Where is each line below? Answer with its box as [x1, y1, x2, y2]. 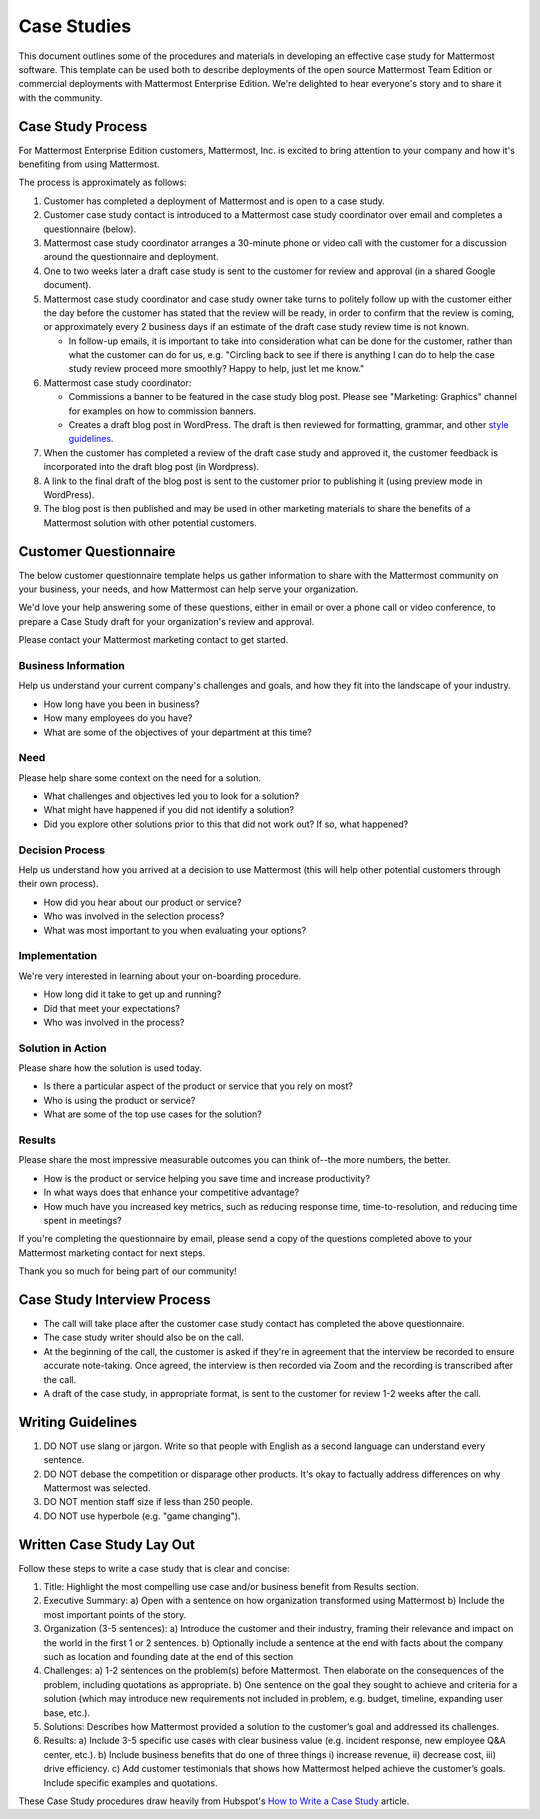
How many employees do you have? [43, 712, 193, 724]
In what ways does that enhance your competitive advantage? [43, 1186, 300, 1199]
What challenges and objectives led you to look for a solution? [43, 790, 300, 802]
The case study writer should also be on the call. [43, 1331, 244, 1344]
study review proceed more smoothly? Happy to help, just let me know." [68, 363, 365, 375]
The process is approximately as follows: [18, 176, 187, 189]
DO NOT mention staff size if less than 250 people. [43, 1496, 254, 1508]
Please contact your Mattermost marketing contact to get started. [18, 634, 289, 646]
